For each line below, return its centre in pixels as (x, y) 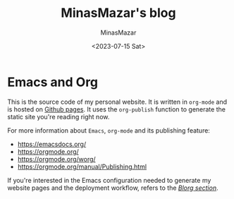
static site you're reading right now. (58, 116)
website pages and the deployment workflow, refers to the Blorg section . (113, 188)
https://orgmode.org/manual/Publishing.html (82, 167)
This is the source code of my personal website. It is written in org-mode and (117, 102)
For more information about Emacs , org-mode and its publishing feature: (109, 130)
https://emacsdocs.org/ (52, 144)
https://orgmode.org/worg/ (57, 159)
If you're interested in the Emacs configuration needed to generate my (109, 180)
